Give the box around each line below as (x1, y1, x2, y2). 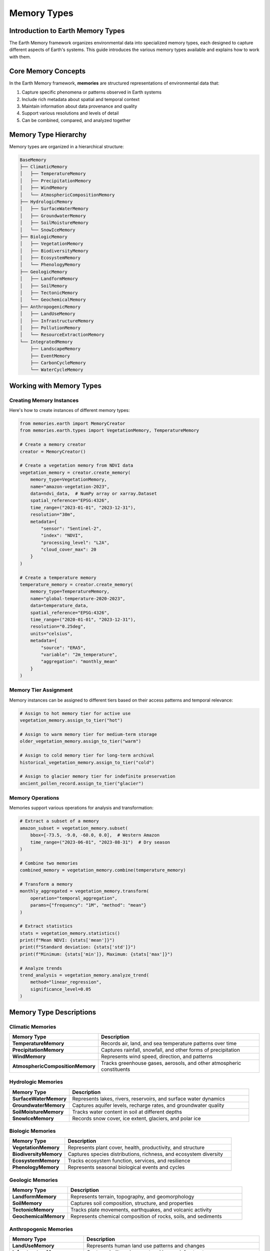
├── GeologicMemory (19, 269, 67, 275)
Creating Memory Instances (9, 397, 79, 404)
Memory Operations (9, 795, 59, 802)
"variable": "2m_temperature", (40, 652, 117, 658)
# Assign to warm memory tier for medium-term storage (19, 732, 157, 737)
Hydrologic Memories (9, 1078, 63, 1085)
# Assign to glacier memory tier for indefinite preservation (19, 774, 175, 779)
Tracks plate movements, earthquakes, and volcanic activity (70, 1206, 212, 1213)
